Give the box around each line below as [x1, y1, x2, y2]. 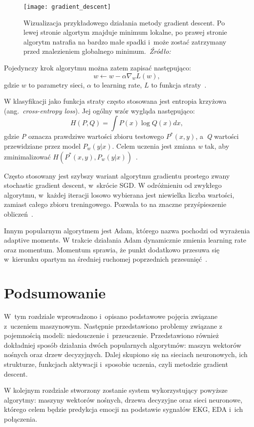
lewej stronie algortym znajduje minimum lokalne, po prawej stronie [23, 27, 227, 37]
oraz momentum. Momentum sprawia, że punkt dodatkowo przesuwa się [4, 244, 220, 254]
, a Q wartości [195, 131, 239, 141]
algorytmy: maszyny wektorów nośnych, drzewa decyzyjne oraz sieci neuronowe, [4, 394, 243, 405]
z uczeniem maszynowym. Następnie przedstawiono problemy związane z [4, 320, 223, 331]
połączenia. [4, 414, 38, 424]
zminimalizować [4, 151, 51, 161]
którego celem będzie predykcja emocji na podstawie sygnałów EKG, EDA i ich [4, 404, 243, 414]
